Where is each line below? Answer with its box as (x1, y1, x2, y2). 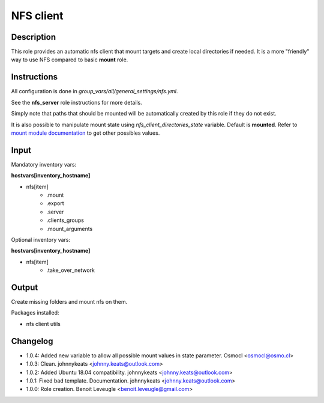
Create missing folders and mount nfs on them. (11, 298, 128, 306)
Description (11, 32, 56, 42)
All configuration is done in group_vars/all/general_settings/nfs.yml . (11, 88, 178, 95)
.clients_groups (46, 217, 84, 224)
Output (11, 282, 38, 292)
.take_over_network (46, 266, 95, 274)
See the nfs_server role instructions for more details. (11, 99, 142, 106)
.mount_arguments (46, 225, 93, 232)
